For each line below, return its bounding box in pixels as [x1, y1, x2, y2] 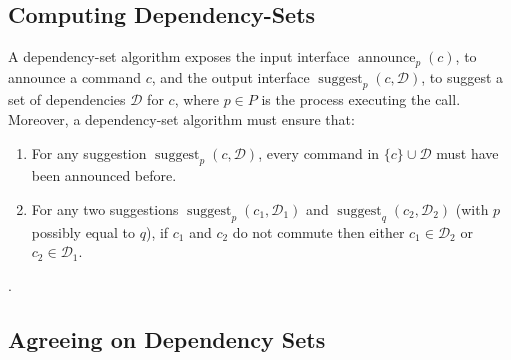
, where [174, 89, 219, 110]
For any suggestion [31, 142, 147, 163]
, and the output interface [151, 66, 310, 87]
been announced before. [31, 165, 177, 186]
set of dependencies [8, 89, 126, 110]
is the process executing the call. [261, 89, 461, 110]
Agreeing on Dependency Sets [8, 324, 326, 354]
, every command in [258, 142, 380, 163]
